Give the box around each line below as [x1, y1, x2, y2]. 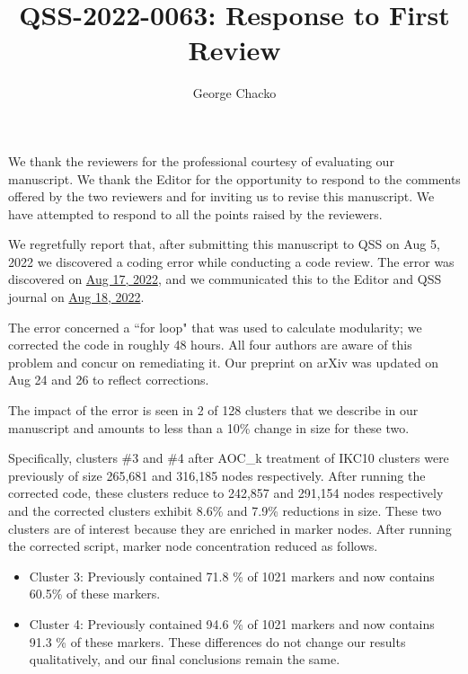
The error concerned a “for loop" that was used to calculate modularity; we [8, 317, 422, 336]
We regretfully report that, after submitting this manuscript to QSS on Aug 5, [8, 235, 440, 253]
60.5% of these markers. [29, 584, 161, 603]
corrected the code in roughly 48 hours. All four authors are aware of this [8, 335, 412, 354]
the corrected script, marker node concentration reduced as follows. [8, 537, 378, 555]
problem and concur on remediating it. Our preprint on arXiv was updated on [8, 352, 439, 371]
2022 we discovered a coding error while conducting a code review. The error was [8, 252, 455, 270]
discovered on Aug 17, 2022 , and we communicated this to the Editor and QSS [8, 270, 442, 288]
